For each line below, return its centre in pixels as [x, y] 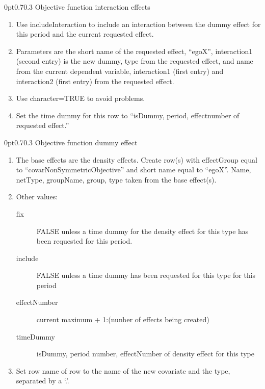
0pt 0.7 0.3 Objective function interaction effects [77, 7]
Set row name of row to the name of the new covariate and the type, [123, 370]
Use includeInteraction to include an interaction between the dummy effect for [138, 24]
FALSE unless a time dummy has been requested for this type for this [146, 275]
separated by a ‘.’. [43, 381]
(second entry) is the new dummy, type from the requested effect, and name [135, 61]
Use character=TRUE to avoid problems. [81, 98]
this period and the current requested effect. [85, 34]
